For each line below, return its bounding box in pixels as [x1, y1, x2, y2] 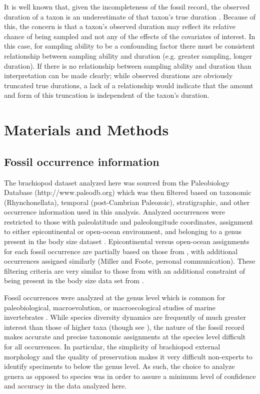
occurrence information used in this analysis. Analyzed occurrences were [4, 207, 225, 217]
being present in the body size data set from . [4, 275, 144, 286]
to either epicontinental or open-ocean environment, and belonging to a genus [4, 226, 242, 237]
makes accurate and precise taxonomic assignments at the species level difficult [4, 331, 246, 342]
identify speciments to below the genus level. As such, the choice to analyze [4, 361, 235, 371]
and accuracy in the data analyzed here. [4, 380, 127, 391]
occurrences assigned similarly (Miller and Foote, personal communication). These [4, 256, 255, 266]
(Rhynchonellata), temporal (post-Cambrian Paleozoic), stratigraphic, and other [4, 196, 250, 207]
